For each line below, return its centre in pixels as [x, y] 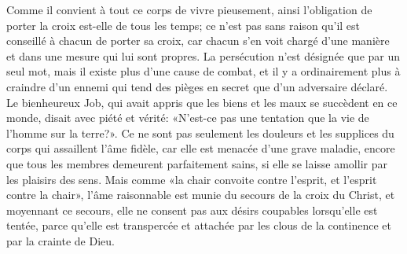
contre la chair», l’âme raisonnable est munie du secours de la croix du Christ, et [201, 195]
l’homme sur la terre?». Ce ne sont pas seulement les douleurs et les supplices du [200, 133]
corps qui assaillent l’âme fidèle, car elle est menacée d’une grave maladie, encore [201, 148]
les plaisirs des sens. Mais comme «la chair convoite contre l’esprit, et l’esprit [192, 179]
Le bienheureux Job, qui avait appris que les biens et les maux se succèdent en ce [202, 102]
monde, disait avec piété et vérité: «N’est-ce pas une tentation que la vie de [188, 118]
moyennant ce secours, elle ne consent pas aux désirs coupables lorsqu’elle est [192, 210]
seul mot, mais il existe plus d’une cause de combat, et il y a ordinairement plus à [203, 71]
